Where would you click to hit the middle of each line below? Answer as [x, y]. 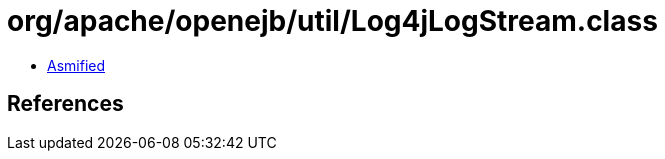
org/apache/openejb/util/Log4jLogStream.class [332, 21]
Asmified [76, 65]
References [65, 104]
